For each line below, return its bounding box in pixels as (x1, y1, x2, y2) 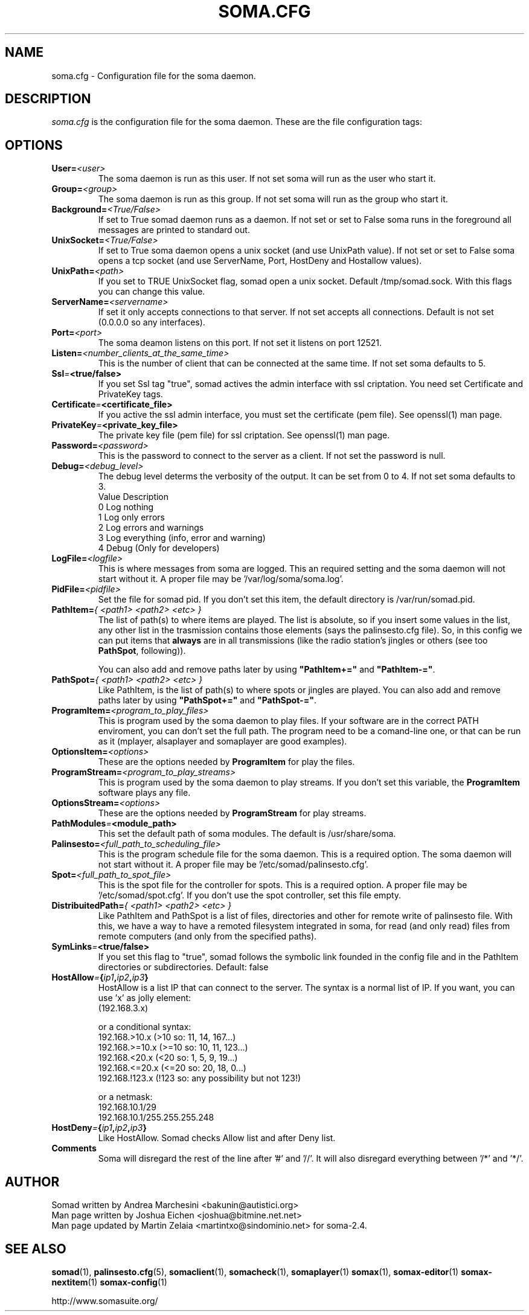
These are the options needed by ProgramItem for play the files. (98, 757, 355, 767)
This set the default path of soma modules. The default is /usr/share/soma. (98, 828, 396, 839)
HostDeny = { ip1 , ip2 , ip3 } (51, 1122, 147, 1133)
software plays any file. (98, 787, 191, 798)
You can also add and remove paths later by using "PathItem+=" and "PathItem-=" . (98, 664, 435, 675)
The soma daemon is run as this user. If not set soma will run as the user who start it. (98, 173, 436, 184)
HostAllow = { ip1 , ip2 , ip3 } (51, 972, 149, 983)
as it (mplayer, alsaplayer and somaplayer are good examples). (98, 736, 347, 747)
